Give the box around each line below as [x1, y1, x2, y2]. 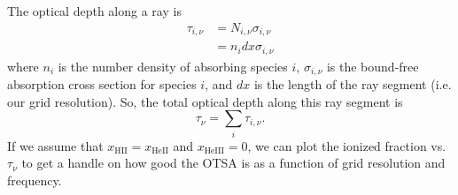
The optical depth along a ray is [7, 2, 182, 19]
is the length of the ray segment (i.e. [253, 75, 452, 94]
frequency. [7, 170, 62, 189]
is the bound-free [326, 56, 419, 75]
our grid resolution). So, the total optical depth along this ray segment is [7, 92, 403, 110]
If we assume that [7, 136, 104, 154]
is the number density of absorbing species [58, 56, 288, 75]
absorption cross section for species [7, 75, 197, 94]
